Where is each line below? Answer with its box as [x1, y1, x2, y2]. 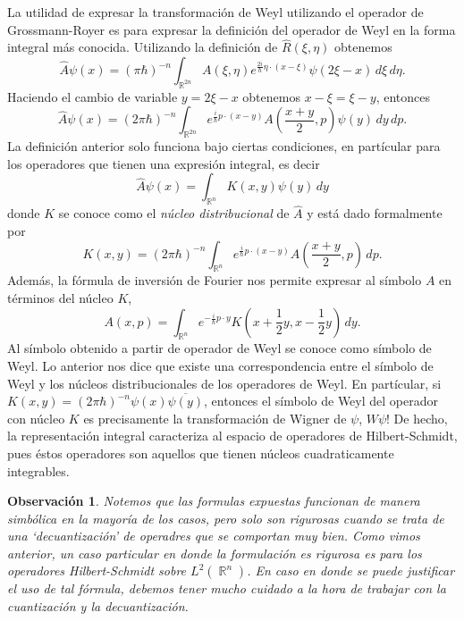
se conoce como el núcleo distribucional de [58, 204, 290, 222]
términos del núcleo [7, 288, 114, 306]
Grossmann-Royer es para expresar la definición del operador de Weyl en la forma [7, 20, 456, 38]
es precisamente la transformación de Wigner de [83, 408, 347, 427]
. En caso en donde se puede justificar [247, 561, 455, 580]
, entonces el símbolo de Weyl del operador [204, 391, 438, 410]
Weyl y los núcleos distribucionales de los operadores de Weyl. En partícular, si [7, 373, 442, 392]
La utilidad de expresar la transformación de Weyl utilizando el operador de [7, 3, 424, 21]
